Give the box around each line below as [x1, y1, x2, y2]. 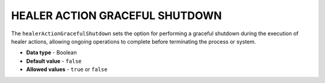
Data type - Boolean [26, 49, 77, 56]
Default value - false [26, 57, 82, 64]
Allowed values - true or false [26, 66, 108, 73]
